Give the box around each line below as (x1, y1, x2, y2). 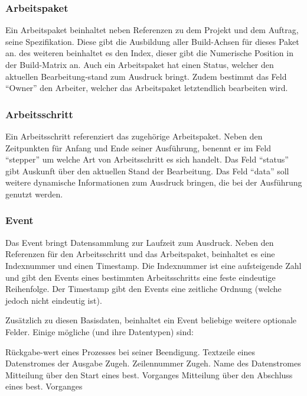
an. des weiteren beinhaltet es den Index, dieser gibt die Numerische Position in (5, 47, 293, 59)
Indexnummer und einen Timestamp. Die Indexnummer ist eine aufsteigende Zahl (5, 259, 302, 271)
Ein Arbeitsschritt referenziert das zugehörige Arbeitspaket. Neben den (5, 130, 263, 142)
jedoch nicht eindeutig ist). (5, 294, 102, 306)
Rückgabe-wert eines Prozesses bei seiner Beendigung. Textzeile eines (5, 345, 256, 358)
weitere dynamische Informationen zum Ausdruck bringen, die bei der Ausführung (5, 176, 302, 189)
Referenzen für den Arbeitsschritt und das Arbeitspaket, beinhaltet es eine (5, 248, 275, 260)
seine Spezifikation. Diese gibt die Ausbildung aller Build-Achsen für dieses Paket (5, 35, 299, 47)
